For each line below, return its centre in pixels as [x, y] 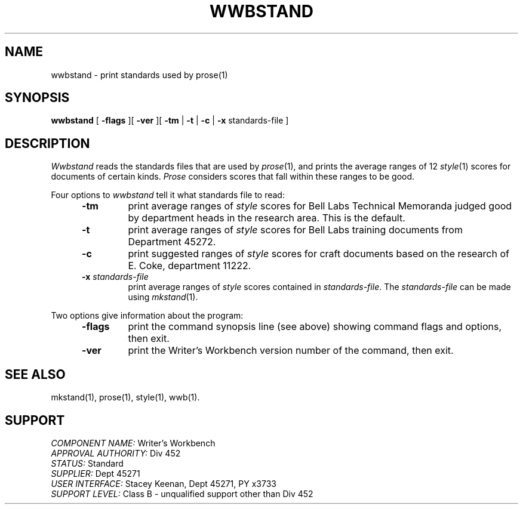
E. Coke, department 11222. [190, 266]
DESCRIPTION [47, 143]
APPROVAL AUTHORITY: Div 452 [116, 453]
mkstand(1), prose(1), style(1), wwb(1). [125, 397]
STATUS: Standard [87, 463]
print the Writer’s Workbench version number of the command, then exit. [291, 351]
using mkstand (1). [163, 297]
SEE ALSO [35, 374]
